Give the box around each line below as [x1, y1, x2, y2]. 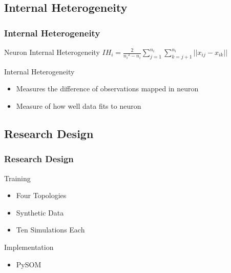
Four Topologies [16, 190, 67, 201]
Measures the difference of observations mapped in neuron [16, 83, 199, 94]
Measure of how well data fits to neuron [16, 100, 141, 111]
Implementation [4, 241, 54, 252]
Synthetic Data [16, 207, 64, 218]
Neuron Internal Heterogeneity [4, 47, 100, 57]
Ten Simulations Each [16, 224, 85, 235]
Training [4, 172, 31, 183]
